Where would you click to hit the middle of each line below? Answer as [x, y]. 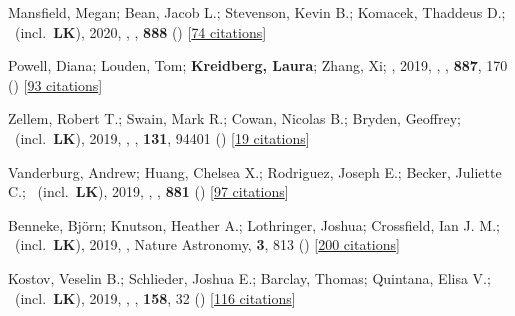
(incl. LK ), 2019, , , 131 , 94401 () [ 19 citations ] [162, 137]
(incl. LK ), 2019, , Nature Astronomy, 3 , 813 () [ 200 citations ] [207, 244]
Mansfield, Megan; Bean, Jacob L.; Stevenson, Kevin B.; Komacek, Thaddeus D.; [257, 12]
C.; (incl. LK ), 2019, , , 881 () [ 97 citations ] [148, 191]
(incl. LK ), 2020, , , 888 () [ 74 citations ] [140, 31]
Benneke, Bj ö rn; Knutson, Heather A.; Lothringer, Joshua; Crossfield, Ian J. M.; [254, 224]
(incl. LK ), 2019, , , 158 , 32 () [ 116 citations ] [155, 297]
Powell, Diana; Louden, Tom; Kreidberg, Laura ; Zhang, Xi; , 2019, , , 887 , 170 [258, 65]
